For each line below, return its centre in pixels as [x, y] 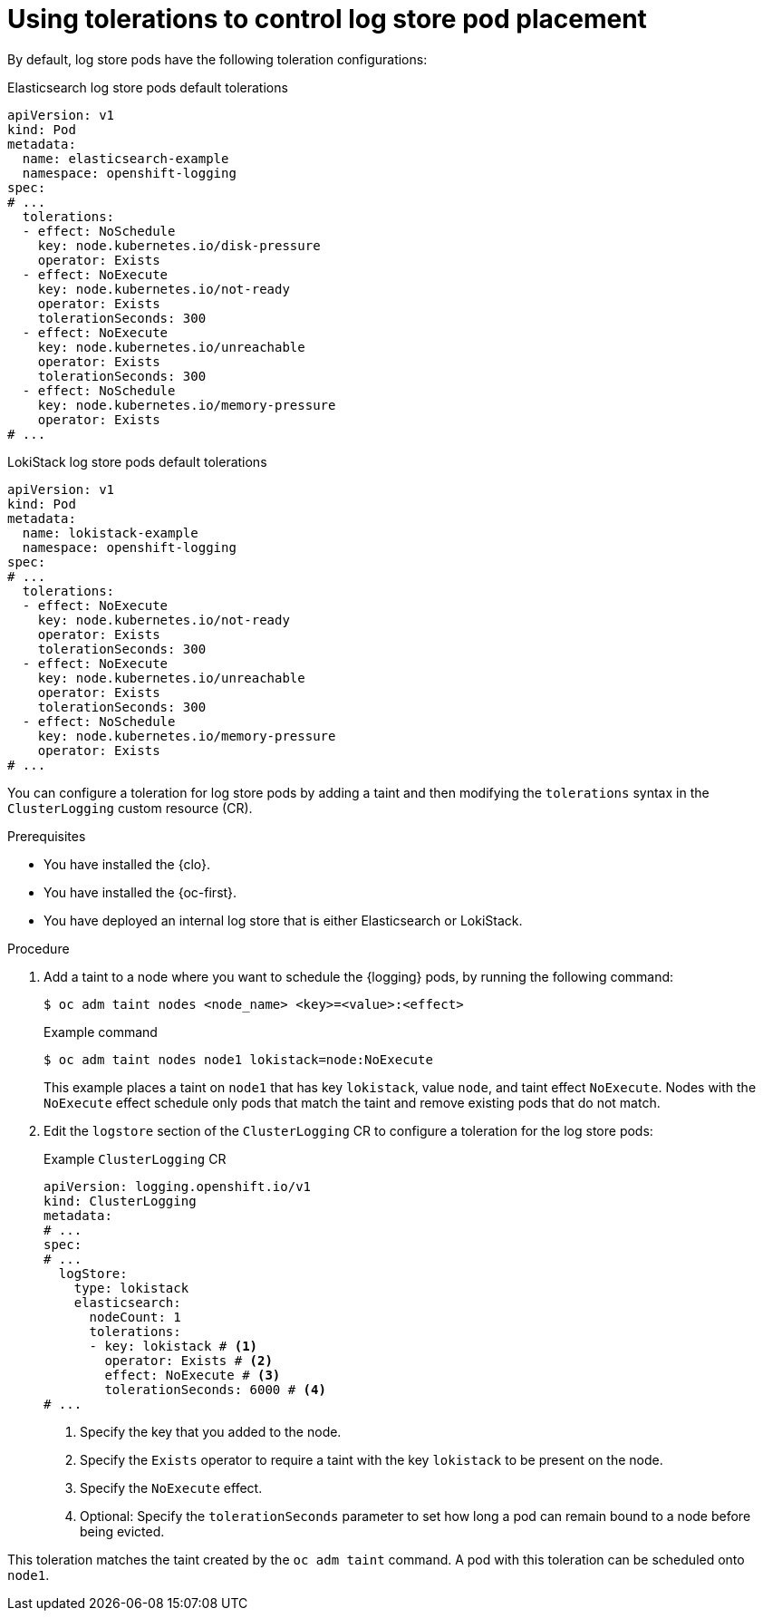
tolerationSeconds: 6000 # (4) [215, 1389]
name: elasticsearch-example [126, 158]
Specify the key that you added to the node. [211, 1431]
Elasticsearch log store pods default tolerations [148, 87]
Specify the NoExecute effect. [171, 1487]
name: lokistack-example [110, 533]
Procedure [39, 948]
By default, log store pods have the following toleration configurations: [217, 59]
